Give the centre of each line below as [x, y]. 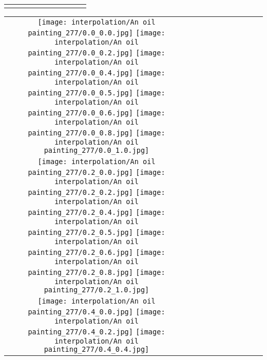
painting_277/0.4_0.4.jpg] [97, 349]
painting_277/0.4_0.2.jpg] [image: [97, 332]
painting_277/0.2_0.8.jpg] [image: [97, 272]
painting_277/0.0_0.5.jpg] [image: [97, 93]
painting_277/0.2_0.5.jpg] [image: [97, 232]
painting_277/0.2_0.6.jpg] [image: [97, 252]
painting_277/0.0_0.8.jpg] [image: [97, 133]
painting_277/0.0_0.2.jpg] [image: [97, 53]
